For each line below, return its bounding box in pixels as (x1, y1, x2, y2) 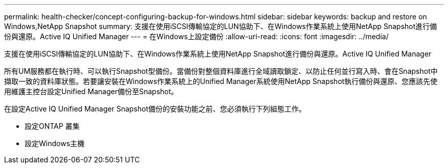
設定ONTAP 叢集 (25, 122, 80, 130)
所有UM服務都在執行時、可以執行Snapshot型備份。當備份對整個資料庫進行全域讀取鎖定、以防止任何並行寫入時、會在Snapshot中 (4, 67, 438, 75)
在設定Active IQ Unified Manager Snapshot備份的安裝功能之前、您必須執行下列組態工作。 (4, 104, 306, 113)
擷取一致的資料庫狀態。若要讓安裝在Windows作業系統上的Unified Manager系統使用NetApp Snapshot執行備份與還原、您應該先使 (4, 77, 438, 86)
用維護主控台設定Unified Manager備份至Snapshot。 (4, 87, 178, 96)
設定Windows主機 (25, 139, 85, 148)
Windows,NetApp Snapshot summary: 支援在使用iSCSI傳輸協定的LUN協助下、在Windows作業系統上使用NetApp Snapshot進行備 (4, 22, 437, 31)
